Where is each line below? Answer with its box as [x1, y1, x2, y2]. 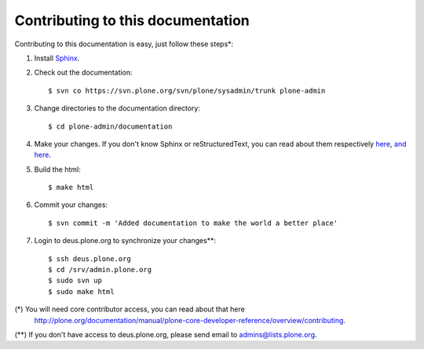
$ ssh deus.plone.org [48, 254, 131, 263]
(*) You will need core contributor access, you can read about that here [14, 304, 245, 314]
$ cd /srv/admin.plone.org [48, 265, 152, 274]
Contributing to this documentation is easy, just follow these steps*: [14, 39, 234, 49]
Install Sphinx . [34, 53, 80, 63]
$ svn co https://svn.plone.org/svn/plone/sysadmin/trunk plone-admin [48, 86, 326, 95]
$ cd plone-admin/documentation [48, 122, 173, 131]
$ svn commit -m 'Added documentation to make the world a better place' [48, 218, 338, 227]
